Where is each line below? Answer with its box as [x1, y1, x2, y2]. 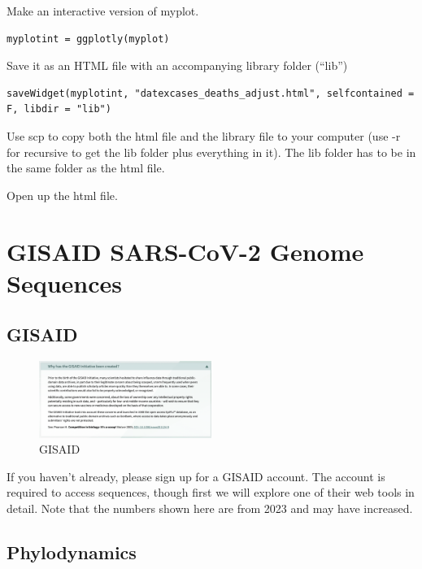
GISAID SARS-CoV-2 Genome [7, 234, 364, 267]
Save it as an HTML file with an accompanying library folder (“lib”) [7, 57, 348, 74]
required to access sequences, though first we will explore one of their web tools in [7, 484, 415, 501]
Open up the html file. [7, 186, 118, 203]
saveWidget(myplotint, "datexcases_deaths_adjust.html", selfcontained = [7, 87, 415, 99]
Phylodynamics [7, 539, 137, 564]
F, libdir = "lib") [7, 103, 111, 115]
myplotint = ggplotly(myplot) [7, 33, 170, 45]
